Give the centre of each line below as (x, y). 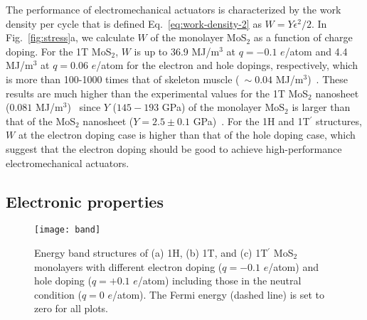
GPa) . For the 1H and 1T (251, 121)
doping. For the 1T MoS (59, 51)
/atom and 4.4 (316, 51)
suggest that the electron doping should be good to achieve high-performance (174, 148)
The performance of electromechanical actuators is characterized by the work (174, 9)
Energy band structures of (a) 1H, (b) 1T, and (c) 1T (151, 252)
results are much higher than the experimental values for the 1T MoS (157, 93)
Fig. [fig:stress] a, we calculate (70, 37)
